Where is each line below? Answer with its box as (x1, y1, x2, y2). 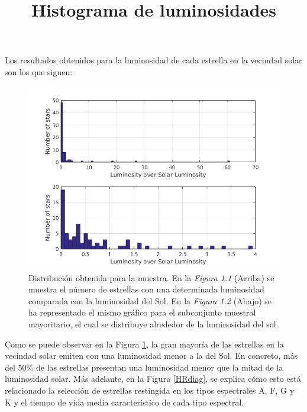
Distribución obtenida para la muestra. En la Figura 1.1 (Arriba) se (28, 271, 274, 284)
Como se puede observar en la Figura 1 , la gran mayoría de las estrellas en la (5, 337, 284, 350)
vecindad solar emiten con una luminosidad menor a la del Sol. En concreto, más (5, 349, 298, 362)
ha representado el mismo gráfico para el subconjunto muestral (28, 306, 256, 318)
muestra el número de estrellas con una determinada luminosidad (28, 283, 264, 295)
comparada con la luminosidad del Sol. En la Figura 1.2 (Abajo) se (28, 294, 272, 307)
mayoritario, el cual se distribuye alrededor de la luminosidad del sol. (28, 317, 279, 330)
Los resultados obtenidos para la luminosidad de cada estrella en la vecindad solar (5, 54, 302, 66)
